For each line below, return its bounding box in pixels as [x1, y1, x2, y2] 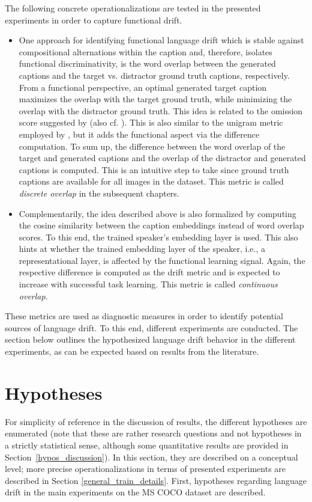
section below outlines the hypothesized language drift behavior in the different [5, 333, 296, 346]
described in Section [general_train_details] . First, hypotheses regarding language [5, 474, 307, 486]
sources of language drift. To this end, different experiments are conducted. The [5, 321, 298, 334]
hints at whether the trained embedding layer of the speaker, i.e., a [19, 242, 265, 255]
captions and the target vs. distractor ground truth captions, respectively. [19, 69, 290, 81]
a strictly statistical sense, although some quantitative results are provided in [5, 438, 289, 451]
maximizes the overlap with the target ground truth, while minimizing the [19, 93, 292, 105]
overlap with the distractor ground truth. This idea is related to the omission [19, 104, 303, 117]
